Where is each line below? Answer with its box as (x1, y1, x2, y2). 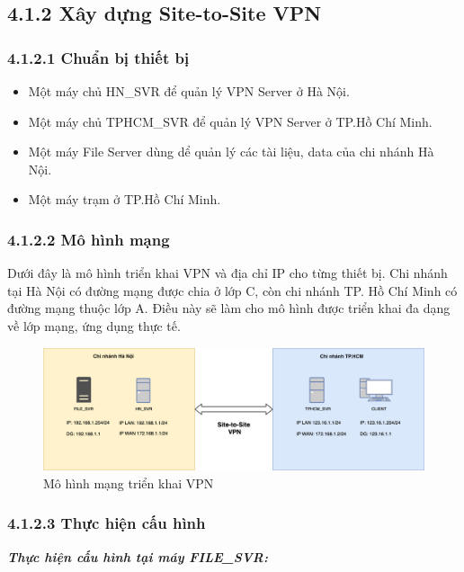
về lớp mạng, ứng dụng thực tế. (7, 316, 181, 335)
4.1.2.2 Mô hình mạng (7, 228, 170, 250)
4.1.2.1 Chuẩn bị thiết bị (7, 46, 190, 68)
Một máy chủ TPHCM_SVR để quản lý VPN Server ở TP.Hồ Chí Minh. (28, 112, 433, 130)
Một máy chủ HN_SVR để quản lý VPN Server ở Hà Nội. (28, 82, 350, 100)
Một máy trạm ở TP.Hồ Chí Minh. (28, 190, 221, 209)
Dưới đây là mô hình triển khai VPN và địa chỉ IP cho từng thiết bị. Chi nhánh (7, 264, 448, 282)
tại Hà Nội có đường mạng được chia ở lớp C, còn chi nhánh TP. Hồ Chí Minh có (7, 281, 458, 299)
